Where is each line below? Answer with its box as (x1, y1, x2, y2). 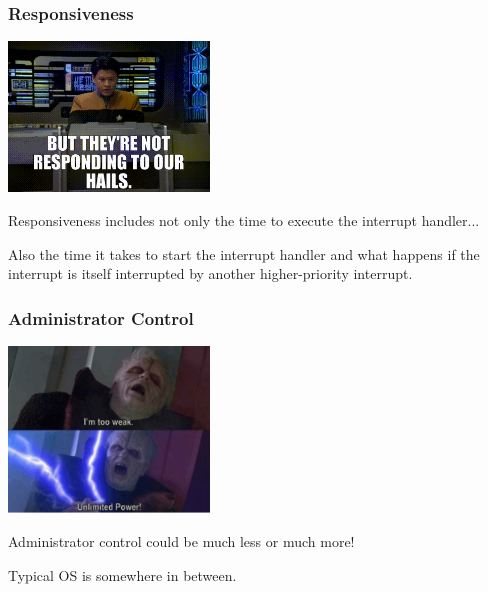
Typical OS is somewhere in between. (8, 564, 237, 585)
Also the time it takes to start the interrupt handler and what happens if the (8, 243, 480, 264)
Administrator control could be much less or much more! (8, 530, 355, 551)
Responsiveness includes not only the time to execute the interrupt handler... (8, 210, 480, 230)
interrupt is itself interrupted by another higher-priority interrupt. (8, 263, 413, 284)
